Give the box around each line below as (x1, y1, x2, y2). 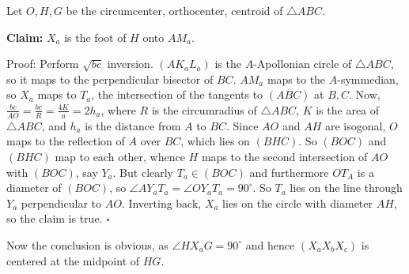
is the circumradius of (151, 101, 257, 118)
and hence (245, 236, 295, 253)
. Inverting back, (121, 194, 202, 211)
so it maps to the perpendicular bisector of (6, 70, 214, 87)
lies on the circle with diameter (222, 194, 373, 211)
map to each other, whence (55, 148, 185, 164)
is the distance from (85, 117, 181, 133)
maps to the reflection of (6, 133, 125, 149)
